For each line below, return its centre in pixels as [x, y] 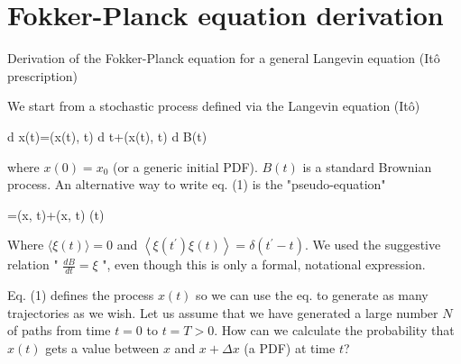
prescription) [42, 75]
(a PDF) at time [290, 347]
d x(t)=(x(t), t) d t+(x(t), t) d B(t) [107, 136]
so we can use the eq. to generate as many [312, 295]
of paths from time [59, 330]
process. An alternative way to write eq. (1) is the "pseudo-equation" [197, 184]
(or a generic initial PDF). [185, 166]
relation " [33, 264]
